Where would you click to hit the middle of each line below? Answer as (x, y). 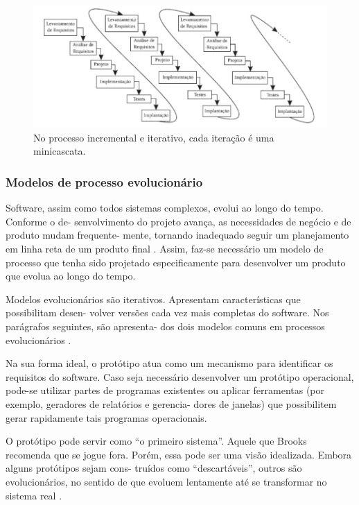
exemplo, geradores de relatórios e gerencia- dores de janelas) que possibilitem (171, 403)
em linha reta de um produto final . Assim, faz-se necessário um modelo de (165, 248)
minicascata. (60, 151)
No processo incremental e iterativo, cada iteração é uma (154, 137)
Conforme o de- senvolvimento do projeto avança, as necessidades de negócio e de (178, 221)
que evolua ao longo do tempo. (71, 276)
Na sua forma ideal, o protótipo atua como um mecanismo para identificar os (169, 363)
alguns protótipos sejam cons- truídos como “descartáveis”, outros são (154, 468)
